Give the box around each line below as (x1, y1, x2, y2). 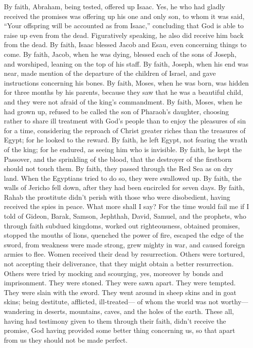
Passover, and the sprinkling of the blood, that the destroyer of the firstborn (4, 154, 232, 164)
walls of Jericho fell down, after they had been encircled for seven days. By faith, (4, 182, 245, 192)
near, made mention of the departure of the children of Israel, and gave (4, 68, 216, 78)
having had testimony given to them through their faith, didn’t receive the (4, 315, 226, 326)
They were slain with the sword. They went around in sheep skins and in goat (4, 287, 236, 297)
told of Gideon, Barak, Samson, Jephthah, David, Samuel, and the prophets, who (4, 211, 246, 221)
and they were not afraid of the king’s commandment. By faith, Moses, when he (4, 96, 242, 106)
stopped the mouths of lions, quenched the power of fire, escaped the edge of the (4, 230, 244, 240)
